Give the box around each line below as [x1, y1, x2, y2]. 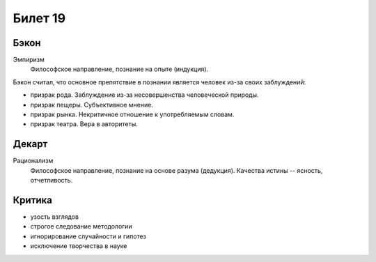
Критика [13, 194, 52, 206]
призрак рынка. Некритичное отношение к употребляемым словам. [30, 110, 235, 118]
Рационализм [13, 157, 54, 165]
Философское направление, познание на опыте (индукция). [30, 65, 209, 73]
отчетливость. [30, 176, 73, 185]
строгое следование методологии [30, 222, 132, 231]
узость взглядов [30, 213, 79, 221]
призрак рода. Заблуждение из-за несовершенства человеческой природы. [30, 91, 259, 99]
